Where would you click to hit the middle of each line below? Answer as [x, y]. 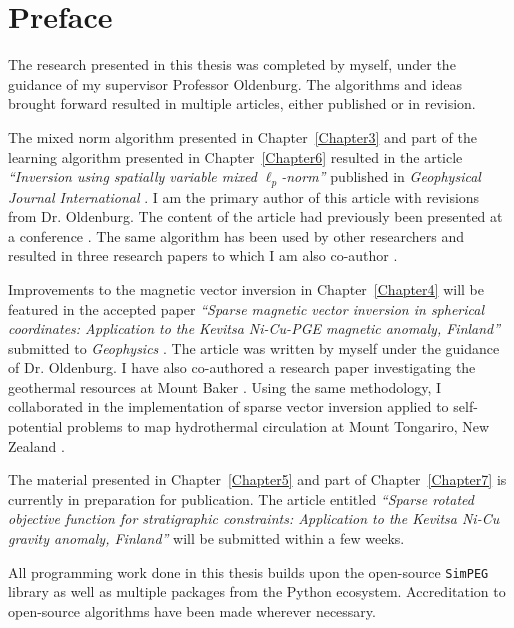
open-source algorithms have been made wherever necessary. [192, 610]
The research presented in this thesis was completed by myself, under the [232, 64]
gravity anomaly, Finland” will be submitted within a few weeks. [206, 538]
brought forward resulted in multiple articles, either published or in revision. [242, 103]
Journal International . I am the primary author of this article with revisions [244, 196]
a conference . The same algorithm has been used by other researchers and [236, 235]
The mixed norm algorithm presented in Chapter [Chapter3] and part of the [242, 136]
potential [35, 426]
